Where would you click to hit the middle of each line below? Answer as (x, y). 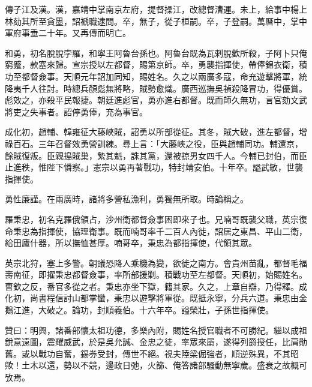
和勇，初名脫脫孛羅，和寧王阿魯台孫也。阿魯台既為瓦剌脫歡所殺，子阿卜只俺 (156, 52)
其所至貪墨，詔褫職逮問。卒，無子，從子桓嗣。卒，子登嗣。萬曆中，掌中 (164, 21)
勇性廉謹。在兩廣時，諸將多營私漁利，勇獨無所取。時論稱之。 (127, 199)
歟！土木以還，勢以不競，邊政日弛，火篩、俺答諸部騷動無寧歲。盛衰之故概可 (156, 365)
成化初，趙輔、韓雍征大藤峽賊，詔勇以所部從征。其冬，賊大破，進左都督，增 (156, 132)
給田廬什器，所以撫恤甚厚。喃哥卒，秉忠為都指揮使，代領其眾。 (131, 243)
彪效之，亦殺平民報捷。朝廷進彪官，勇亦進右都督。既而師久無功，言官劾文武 (156, 100)
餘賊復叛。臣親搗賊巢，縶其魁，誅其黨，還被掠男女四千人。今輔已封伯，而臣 (156, 155)
